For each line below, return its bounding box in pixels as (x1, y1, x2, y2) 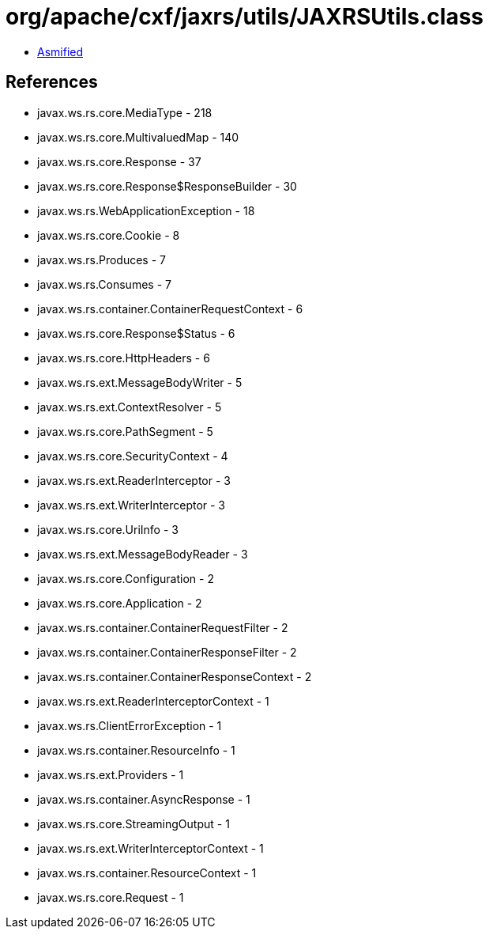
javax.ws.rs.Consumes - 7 (37, 277, 171, 291)
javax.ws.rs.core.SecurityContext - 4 (37, 449, 228, 463)
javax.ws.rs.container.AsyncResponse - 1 (37, 792, 250, 806)
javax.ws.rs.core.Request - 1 (37, 890, 184, 904)
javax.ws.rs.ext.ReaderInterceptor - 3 (37, 473, 231, 487)
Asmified (37, 44, 84, 59)
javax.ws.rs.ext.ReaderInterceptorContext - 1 (37, 694, 269, 708)
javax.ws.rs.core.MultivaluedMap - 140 (37, 130, 239, 144)
